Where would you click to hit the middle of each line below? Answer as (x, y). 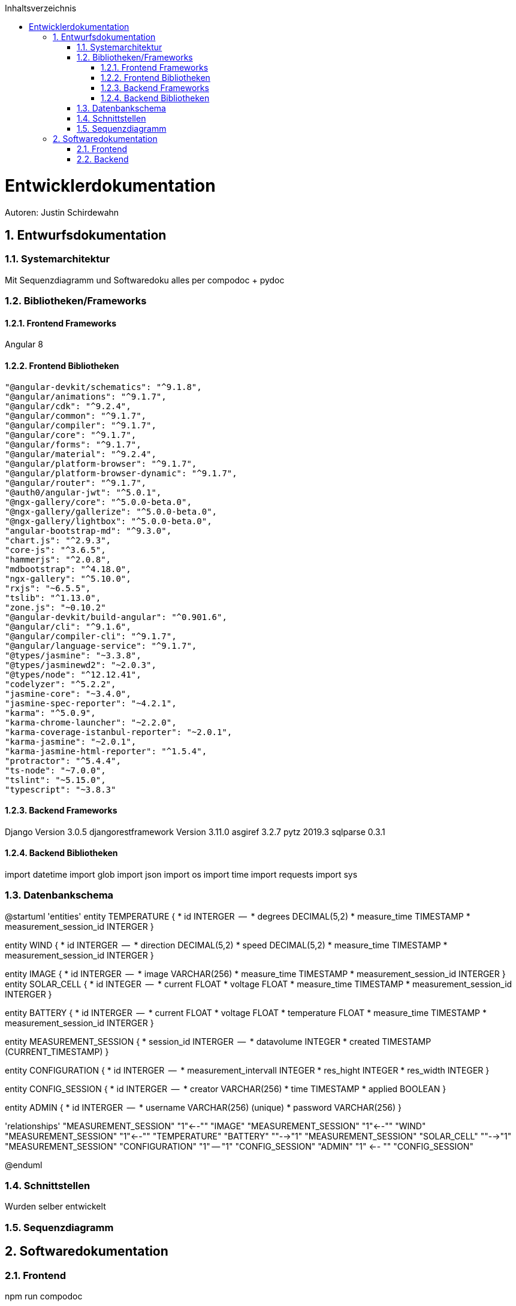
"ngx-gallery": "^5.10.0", (68, 578)
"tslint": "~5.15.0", (55, 780)
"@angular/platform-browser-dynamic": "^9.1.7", (121, 473)
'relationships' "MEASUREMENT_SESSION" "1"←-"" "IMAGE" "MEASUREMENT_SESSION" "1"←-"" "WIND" (215, 1126)
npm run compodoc (44, 1296)
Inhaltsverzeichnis (41, 8)
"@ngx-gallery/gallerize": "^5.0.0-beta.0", (111, 511)
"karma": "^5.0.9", (50, 713)
